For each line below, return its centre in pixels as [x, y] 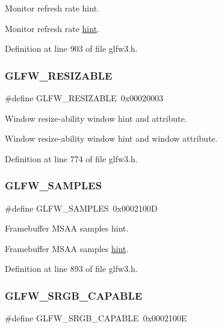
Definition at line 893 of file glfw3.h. [71, 269]
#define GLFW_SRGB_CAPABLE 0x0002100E [96, 318]
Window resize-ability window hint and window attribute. [111, 138]
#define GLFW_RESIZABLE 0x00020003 [84, 98]
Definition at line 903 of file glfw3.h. [71, 49]
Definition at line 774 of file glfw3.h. [71, 158]
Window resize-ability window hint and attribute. [96, 118]
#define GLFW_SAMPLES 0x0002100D [81, 208]
